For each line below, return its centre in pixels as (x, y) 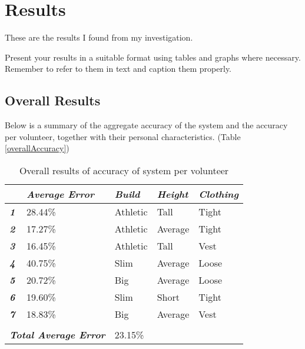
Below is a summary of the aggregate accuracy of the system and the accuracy (146, 125)
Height (173, 194)
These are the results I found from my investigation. (99, 37)
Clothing (219, 194)
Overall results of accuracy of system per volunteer (124, 170)
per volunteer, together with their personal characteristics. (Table (123, 136)
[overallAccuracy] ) (37, 148)
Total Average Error (57, 334)
